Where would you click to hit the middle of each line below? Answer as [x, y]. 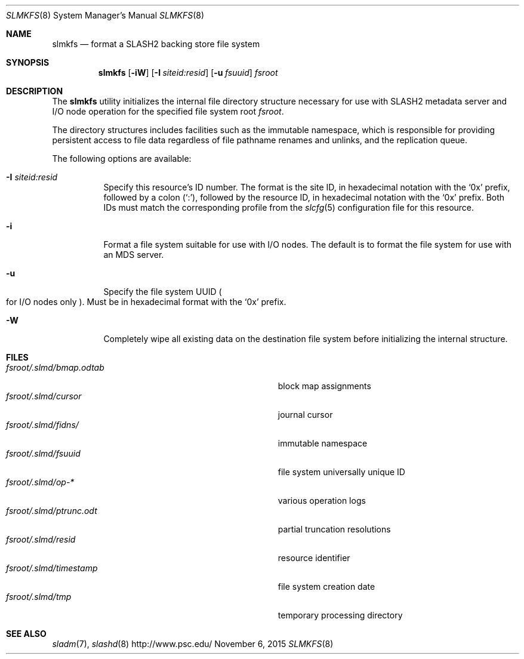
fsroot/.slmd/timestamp [52, 568]
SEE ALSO [26, 634]
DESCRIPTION [35, 91]
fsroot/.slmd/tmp [39, 597]
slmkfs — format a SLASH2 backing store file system [156, 44]
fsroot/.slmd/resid [41, 539]
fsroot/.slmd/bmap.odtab [55, 367]
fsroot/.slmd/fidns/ [42, 425]
